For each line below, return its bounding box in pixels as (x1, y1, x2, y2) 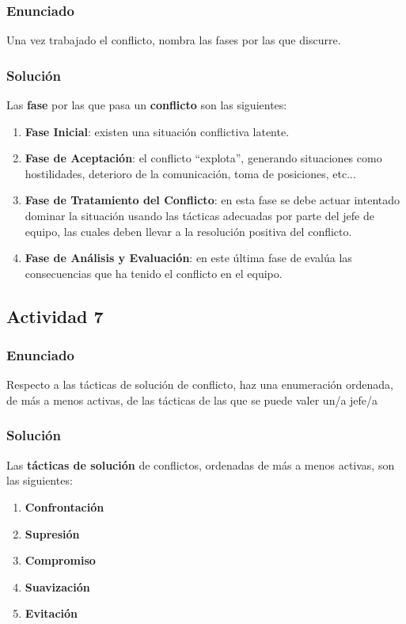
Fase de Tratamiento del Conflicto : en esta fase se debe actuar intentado (25, 192, 400, 208)
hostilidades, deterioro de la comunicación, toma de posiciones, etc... (25, 165, 356, 181)
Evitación (25, 605, 78, 622)
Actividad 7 (6, 303, 104, 328)
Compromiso (25, 552, 96, 569)
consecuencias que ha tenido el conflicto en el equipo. (25, 264, 283, 281)
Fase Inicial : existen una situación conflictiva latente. (25, 123, 290, 139)
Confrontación (25, 498, 104, 515)
